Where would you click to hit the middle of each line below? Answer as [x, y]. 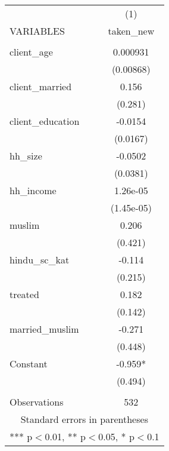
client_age [31, 52]
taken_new [131, 31]
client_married [41, 86]
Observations [37, 402]
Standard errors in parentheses [84, 419]
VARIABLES [37, 31]
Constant [29, 363]
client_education [45, 121]
